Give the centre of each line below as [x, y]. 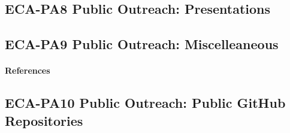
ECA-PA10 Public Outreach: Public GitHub [145, 103]
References [28, 70]
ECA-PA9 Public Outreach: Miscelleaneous [142, 44]
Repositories [44, 120]
